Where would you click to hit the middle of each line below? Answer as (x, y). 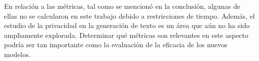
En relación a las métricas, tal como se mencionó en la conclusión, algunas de (122, 6)
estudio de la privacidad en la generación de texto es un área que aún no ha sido (127, 25)
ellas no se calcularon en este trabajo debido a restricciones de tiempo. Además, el (129, 15)
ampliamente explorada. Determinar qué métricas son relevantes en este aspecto (126, 35)
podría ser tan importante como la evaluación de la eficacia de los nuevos (116, 45)
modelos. (17, 54)
